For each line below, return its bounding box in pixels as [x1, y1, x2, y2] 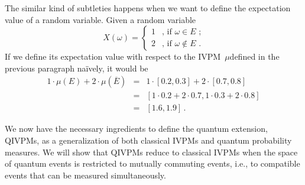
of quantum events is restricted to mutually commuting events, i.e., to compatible [5, 157, 300, 170]
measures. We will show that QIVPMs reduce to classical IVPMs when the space [5, 145, 298, 158]
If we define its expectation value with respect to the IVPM [5, 50, 221, 63]
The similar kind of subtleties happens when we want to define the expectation [5, 2, 291, 14]
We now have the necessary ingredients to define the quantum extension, [5, 122, 268, 135]
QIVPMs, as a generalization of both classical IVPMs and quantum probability [5, 134, 292, 147]
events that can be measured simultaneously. [5, 168, 166, 181]
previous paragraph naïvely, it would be [5, 61, 148, 74]
